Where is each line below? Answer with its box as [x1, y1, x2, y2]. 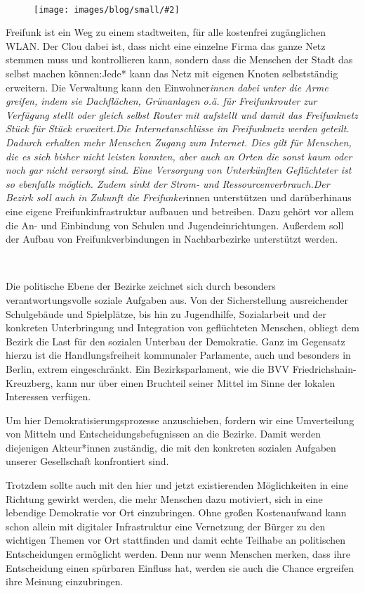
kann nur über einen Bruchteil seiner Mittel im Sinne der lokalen [56, 375, 336, 390]
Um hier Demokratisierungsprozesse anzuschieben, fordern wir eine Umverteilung [6, 412, 354, 427]
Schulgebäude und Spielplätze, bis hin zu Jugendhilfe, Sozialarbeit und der [6, 306, 327, 321]
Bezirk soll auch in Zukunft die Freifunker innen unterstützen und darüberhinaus [6, 190, 352, 205]
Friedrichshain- [292, 361, 357, 376]
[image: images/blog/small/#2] [34, 4, 180, 15]
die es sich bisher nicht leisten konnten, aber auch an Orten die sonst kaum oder [6, 148, 352, 163]
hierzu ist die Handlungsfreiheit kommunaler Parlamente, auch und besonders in [6, 347, 351, 362]
